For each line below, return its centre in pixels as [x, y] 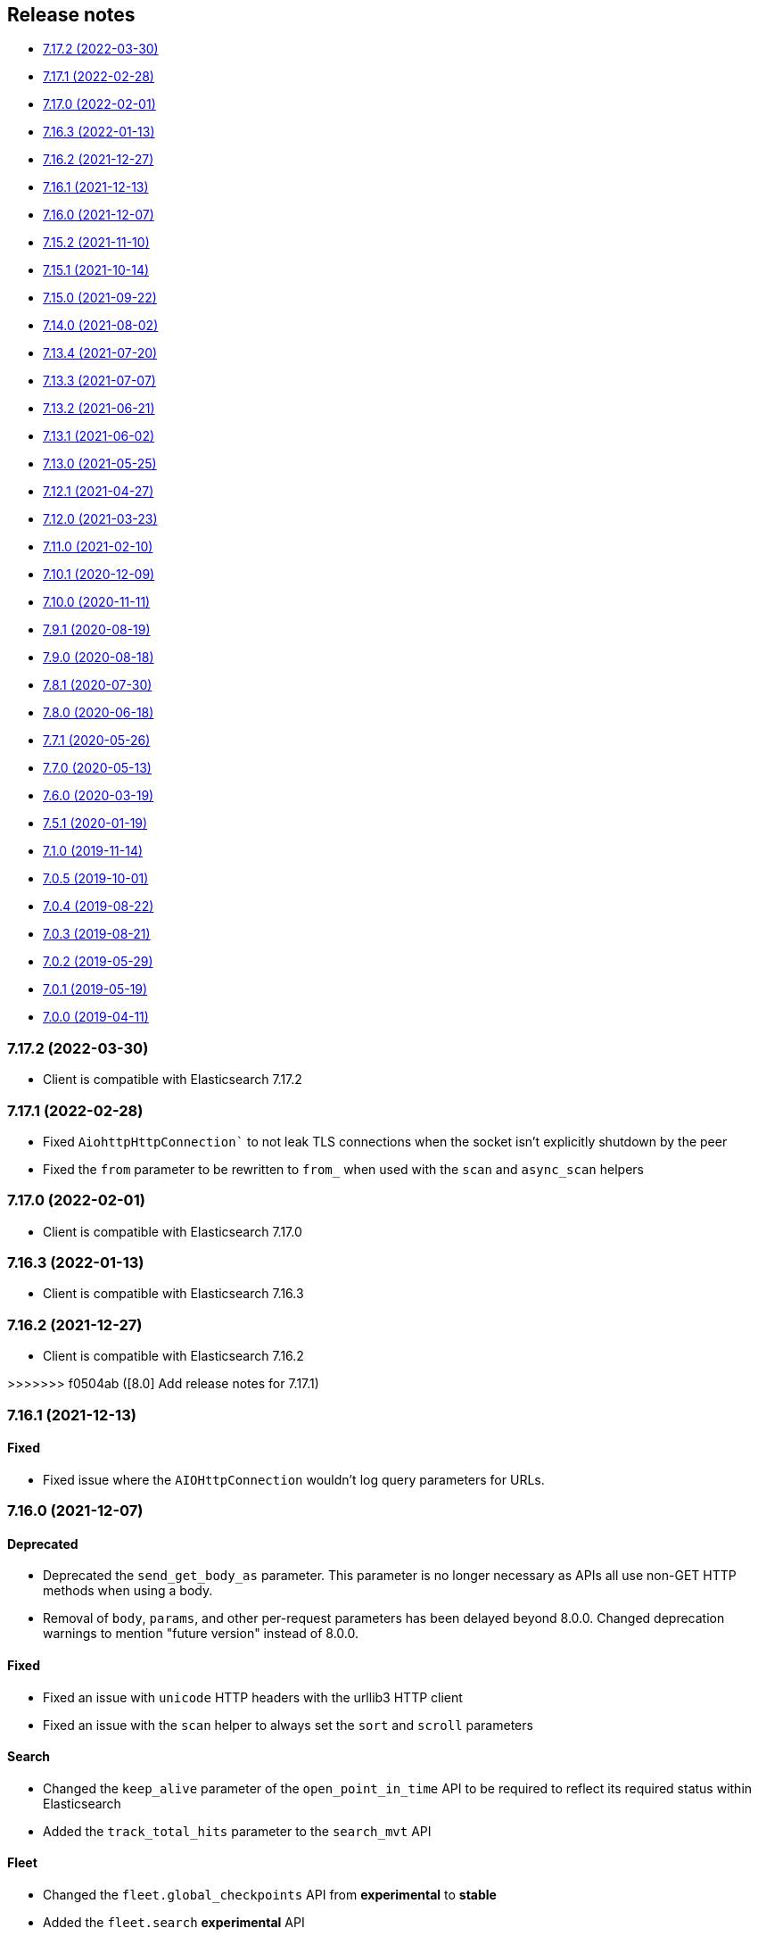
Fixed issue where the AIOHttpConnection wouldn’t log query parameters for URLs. [294, 1479]
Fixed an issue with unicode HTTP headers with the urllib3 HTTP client [253, 1697]
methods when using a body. [128, 1591]
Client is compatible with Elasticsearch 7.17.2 [173, 1080]
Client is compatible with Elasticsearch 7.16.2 [173, 1356]
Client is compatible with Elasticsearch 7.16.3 [173, 1294]
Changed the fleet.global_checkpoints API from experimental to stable [270, 1895]
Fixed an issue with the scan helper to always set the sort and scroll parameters [288, 1725]
